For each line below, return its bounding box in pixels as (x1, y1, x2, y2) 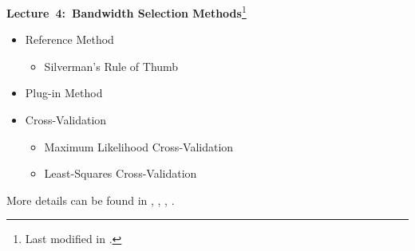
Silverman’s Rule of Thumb (44, 57, 179, 74)
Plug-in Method (25, 84, 103, 101)
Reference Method (25, 31, 114, 48)
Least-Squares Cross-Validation (44, 165, 197, 182)
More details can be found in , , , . (6, 191, 175, 208)
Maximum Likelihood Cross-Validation (44, 138, 234, 155)
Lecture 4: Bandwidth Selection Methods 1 (6, 2, 247, 21)
